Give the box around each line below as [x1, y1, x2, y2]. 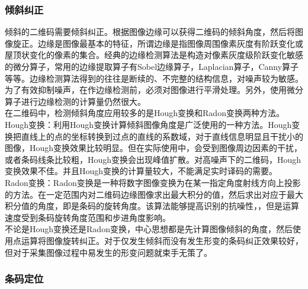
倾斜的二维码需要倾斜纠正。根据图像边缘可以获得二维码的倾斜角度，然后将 [5, 25, 295, 38]
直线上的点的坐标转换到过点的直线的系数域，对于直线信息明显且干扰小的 [21, 130, 303, 142]
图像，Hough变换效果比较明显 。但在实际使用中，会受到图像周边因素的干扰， [5, 142, 303, 154]
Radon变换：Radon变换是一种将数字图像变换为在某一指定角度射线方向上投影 [5, 176, 301, 188]
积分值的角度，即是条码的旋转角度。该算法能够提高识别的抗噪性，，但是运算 [5, 200, 299, 212]
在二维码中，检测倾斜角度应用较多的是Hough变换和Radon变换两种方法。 [5, 107, 284, 119]
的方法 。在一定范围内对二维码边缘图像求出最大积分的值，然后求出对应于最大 [5, 188, 303, 200]
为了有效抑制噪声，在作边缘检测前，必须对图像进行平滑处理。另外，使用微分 [5, 84, 303, 96]
